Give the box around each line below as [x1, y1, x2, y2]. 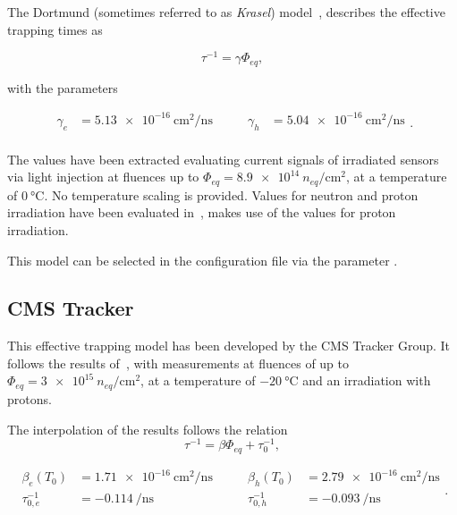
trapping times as [7, 20, 103, 38]
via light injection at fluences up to [7, 167, 199, 186]
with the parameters [7, 78, 118, 97]
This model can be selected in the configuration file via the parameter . [7, 250, 398, 269]
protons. [7, 389, 52, 408]
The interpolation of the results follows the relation [7, 419, 288, 438]
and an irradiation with [302, 371, 431, 390]
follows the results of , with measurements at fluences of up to [7, 353, 350, 372]
